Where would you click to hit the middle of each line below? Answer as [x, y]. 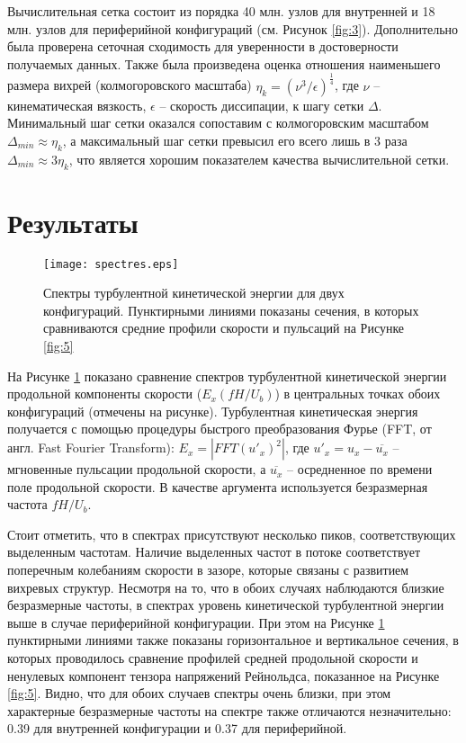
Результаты [73, 222]
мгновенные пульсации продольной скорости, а [137, 469]
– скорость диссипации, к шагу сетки [262, 105]
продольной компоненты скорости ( [105, 394]
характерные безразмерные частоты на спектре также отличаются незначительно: [229, 710]
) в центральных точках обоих [358, 394]
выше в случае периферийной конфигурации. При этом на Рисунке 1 [196, 622]
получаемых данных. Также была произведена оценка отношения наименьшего [224, 63]
